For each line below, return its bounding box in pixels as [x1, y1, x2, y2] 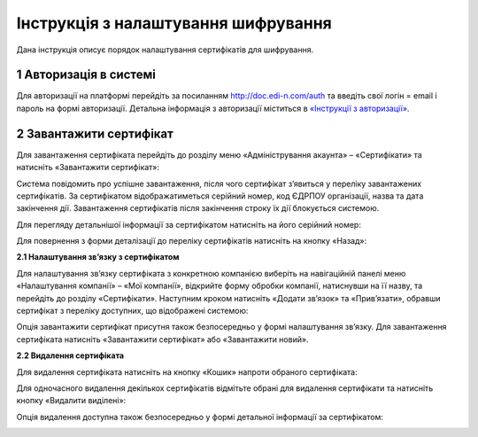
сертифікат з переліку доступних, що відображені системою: [16, 306, 249, 316]
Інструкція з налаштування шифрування [16, 13, 332, 33]
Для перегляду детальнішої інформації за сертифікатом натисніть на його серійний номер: [16, 219, 362, 230]
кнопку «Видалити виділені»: [16, 395, 127, 406]
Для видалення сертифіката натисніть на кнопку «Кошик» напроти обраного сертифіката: [16, 366, 358, 377]
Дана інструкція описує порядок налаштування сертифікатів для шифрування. [16, 44, 314, 55]
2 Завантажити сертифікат [16, 126, 174, 141]
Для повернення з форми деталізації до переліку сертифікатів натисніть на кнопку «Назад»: [16, 236, 367, 246]
